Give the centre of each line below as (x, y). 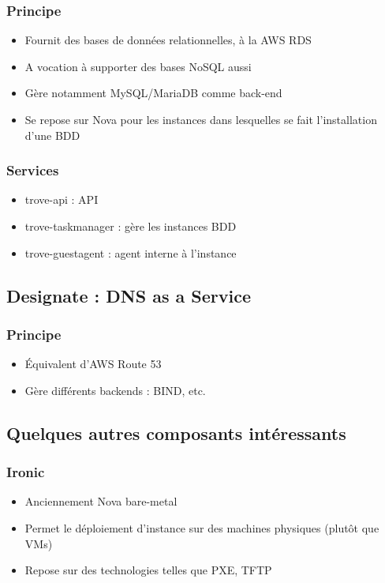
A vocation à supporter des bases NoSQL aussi (138, 66)
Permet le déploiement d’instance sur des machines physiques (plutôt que (202, 527)
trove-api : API (62, 199)
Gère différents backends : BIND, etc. (115, 390)
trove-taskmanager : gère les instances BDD (131, 226)
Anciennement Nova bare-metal (101, 501)
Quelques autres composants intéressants (176, 433)
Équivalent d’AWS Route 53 (93, 364)
